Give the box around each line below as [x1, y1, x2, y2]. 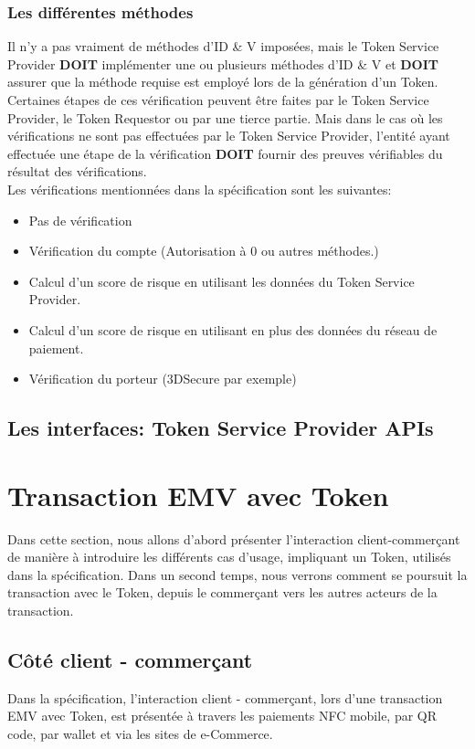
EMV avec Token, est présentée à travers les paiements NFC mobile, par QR [7, 706, 438, 725]
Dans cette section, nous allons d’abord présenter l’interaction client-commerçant [7, 529, 460, 548]
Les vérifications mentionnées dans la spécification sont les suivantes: [7, 179, 392, 198]
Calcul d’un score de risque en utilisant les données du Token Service [28, 271, 415, 290]
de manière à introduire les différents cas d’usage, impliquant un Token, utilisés [7, 547, 451, 566]
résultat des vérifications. [7, 162, 147, 181]
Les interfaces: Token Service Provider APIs [7, 414, 434, 442]
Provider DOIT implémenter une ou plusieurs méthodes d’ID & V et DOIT [7, 54, 438, 73]
